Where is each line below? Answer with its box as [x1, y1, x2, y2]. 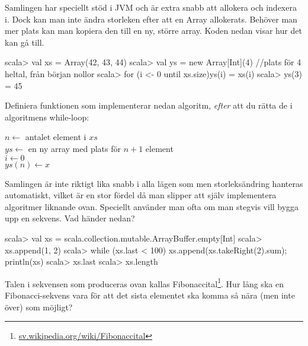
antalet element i [25, 131, 86, 143]
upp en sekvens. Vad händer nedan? [5, 212, 135, 224]
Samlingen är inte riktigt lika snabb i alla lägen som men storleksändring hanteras [5, 177, 303, 189]
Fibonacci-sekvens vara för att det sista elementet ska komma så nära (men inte [5, 288, 295, 301]
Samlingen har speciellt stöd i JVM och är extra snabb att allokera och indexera [5, 1, 297, 13]
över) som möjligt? [5, 300, 73, 313]
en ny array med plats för [28, 142, 121, 154]
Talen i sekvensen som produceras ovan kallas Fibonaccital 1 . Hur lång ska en [5, 275, 284, 290]
